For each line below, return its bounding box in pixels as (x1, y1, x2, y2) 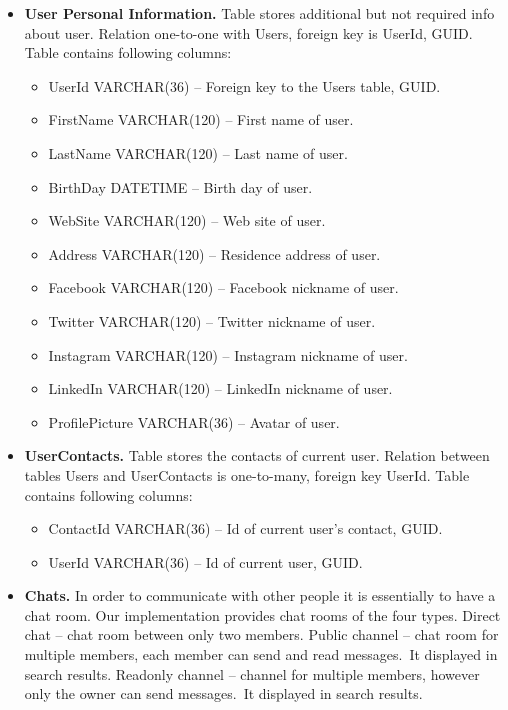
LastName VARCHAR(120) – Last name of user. (48, 142, 348, 163)
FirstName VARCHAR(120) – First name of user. (48, 109, 354, 130)
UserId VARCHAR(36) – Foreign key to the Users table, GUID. (48, 75, 441, 96)
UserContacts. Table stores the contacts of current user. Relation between (24, 445, 490, 466)
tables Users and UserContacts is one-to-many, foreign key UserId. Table (24, 464, 470, 485)
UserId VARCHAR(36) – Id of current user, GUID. (48, 551, 363, 572)
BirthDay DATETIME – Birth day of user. (48, 176, 313, 197)
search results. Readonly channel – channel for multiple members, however (24, 663, 480, 684)
